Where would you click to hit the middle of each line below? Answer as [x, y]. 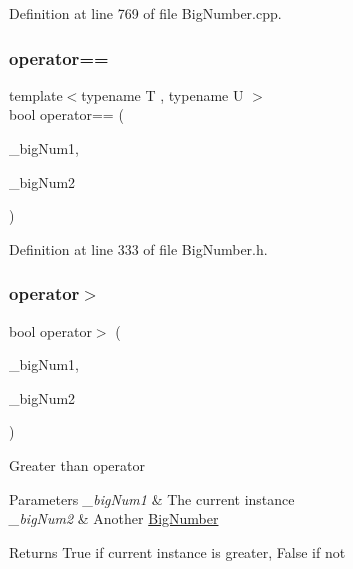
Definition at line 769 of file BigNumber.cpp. [145, 13]
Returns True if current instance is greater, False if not [177, 551]
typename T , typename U [162, 94]
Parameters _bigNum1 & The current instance [152, 498]
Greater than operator [77, 464]
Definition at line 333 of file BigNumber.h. [138, 248]
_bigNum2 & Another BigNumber [114, 518]
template [36, 94]
